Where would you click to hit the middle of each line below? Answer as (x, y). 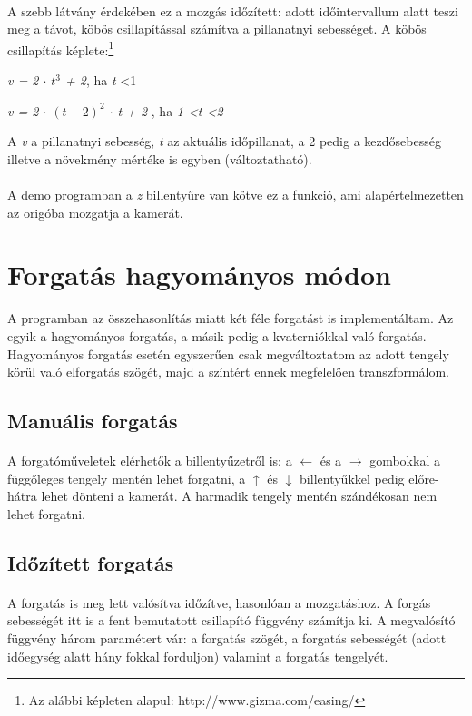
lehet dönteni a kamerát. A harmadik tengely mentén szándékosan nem (239, 496)
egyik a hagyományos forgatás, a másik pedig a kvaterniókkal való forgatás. (217, 335)
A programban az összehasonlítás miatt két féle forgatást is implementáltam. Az (231, 318)
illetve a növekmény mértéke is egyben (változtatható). (160, 158)
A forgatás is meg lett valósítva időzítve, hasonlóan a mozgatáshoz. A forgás (219, 602)
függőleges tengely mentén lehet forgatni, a (127, 478)
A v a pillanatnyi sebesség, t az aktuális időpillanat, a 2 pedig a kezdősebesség (224, 141)
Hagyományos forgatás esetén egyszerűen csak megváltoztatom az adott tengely (228, 353)
